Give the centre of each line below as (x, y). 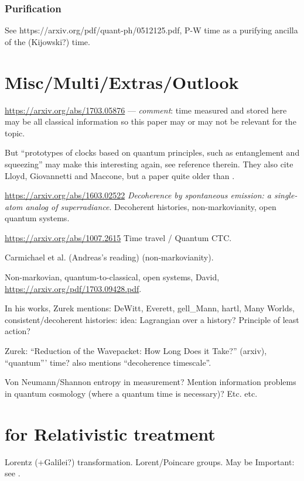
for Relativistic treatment (110, 433)
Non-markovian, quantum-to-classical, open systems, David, (112, 277)
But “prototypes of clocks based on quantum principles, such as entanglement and (152, 152)
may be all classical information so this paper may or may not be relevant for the (151, 121)
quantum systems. (37, 218)
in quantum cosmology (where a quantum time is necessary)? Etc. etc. (131, 393)
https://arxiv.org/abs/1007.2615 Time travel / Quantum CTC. (118, 237)
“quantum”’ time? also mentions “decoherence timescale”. (108, 362)
